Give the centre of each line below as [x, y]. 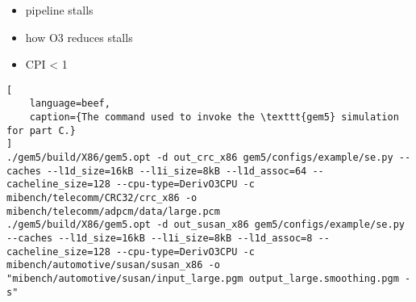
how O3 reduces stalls [79, 37]
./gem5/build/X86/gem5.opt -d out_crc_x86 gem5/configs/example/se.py [200, 158]
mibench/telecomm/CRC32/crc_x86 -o [102, 198]
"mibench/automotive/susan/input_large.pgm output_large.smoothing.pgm [203, 278]
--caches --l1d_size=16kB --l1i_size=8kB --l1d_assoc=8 [160, 238]
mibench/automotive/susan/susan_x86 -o [113, 265]
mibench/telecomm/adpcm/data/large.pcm [113, 211]
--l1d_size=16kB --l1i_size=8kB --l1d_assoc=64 [177, 171]
